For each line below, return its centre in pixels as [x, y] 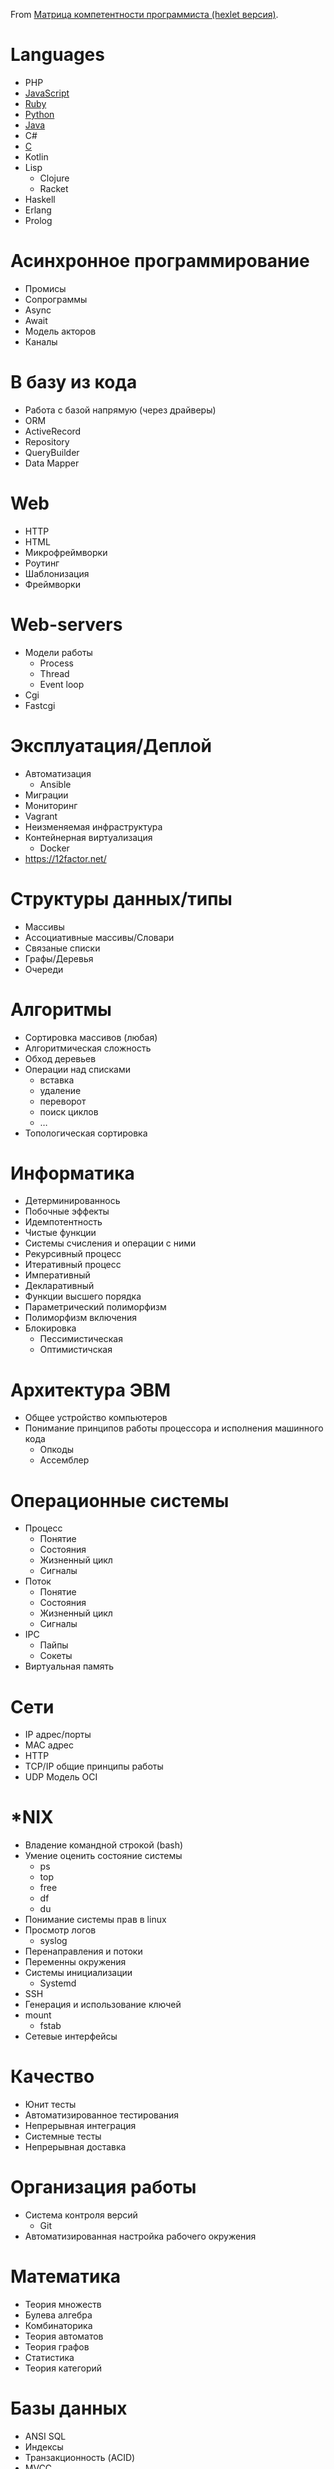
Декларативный [59, 1286]
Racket [54, 188]
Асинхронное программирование [160, 261]
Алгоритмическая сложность [88, 1048]
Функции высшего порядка [83, 1296]
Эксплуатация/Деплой [111, 745]
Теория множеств [63, 2304]
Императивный [57, 1275]
